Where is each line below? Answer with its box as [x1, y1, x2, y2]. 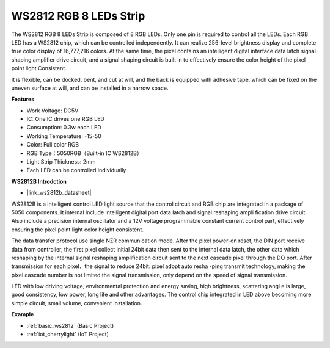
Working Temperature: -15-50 [26, 132, 102, 140]
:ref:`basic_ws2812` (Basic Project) [26, 322, 114, 329]
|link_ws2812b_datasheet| [26, 189, 92, 197]
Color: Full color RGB [26, 141, 79, 148]
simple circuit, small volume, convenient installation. [11, 299, 142, 306]
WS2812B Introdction [11, 178, 67, 185]
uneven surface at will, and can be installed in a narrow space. [11, 84, 169, 92]
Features [11, 95, 35, 103]
